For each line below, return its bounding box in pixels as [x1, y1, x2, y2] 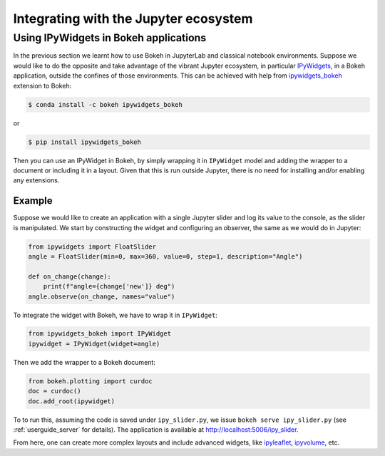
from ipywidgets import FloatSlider [28, 242, 157, 251]
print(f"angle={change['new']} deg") [43, 282, 175, 291]
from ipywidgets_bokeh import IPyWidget [28, 330, 171, 338]
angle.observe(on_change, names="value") [28, 292, 175, 301]
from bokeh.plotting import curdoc [28, 377, 153, 385]
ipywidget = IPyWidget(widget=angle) [28, 339, 160, 348]
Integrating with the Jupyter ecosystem [13, 11, 253, 26]
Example [13, 195, 53, 207]
